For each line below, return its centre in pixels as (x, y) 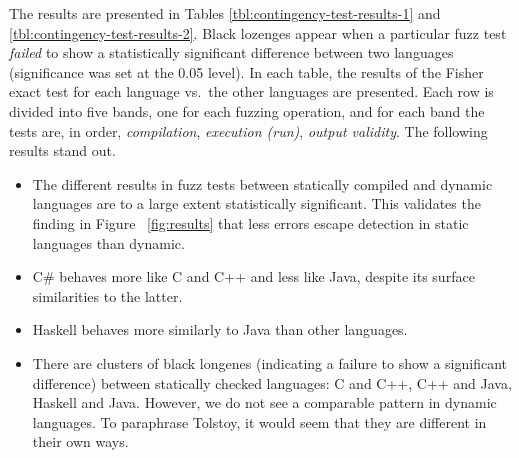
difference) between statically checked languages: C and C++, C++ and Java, (272, 382)
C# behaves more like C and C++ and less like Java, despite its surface (253, 276)
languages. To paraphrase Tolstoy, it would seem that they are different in (259, 421)
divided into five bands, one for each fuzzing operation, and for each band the (247, 110)
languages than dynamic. (108, 242)
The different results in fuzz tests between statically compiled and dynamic (262, 183)
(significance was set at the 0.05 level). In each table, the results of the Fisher (246, 71)
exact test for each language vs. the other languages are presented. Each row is (251, 91)
